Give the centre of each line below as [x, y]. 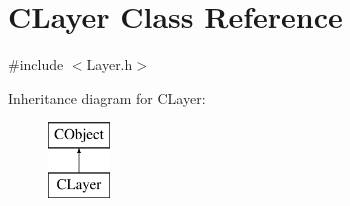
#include [36, 64]
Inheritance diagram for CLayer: [107, 97]
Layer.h [109, 64]
